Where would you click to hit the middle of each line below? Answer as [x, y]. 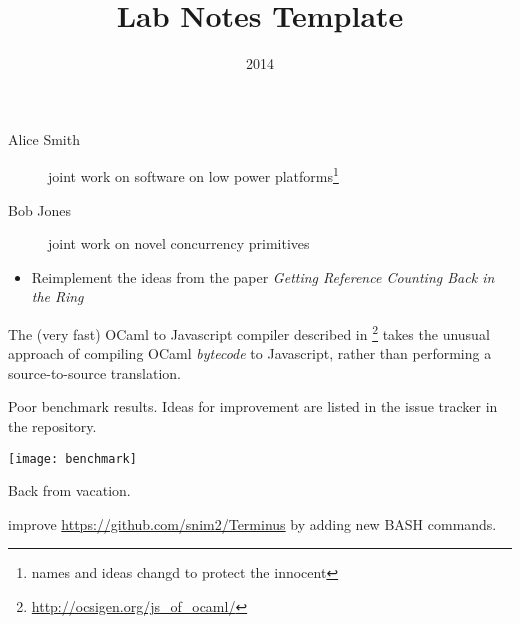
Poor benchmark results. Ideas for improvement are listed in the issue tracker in [253, 406]
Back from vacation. [69, 490]
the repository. [52, 425]
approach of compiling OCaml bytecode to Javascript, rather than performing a [250, 353]
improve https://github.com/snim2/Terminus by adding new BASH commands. [252, 523]
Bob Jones [40, 209]
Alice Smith [44, 138]
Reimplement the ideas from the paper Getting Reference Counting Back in [263, 276]
